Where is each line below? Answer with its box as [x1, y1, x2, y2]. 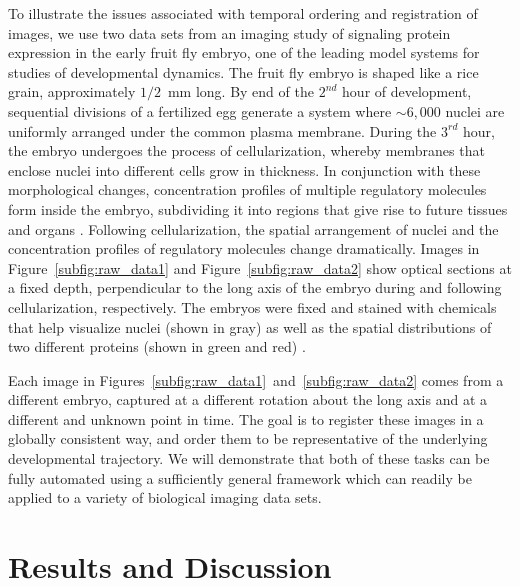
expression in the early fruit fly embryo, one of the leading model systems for [8, 42, 480, 63]
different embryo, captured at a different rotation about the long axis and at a [8, 389, 488, 410]
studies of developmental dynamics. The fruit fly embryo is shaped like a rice [8, 61, 479, 82]
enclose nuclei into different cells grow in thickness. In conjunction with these [8, 159, 481, 180]
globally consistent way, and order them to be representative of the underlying [8, 428, 488, 449]
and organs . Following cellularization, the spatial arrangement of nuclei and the [8, 218, 499, 239]
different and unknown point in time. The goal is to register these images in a [8, 408, 484, 429]
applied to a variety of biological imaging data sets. [8, 487, 322, 508]
